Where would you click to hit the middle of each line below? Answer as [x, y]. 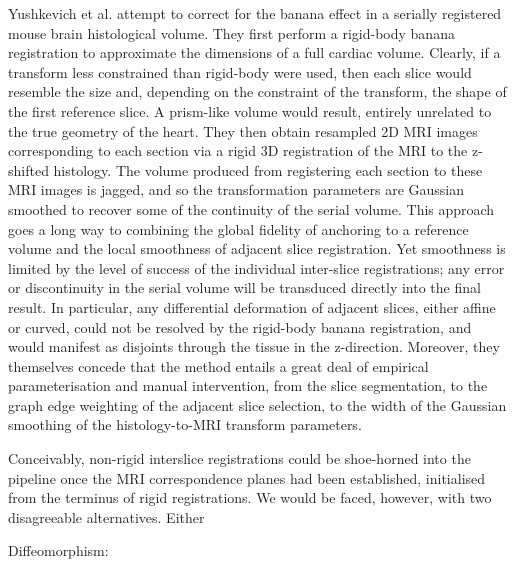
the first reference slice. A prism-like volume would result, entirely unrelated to [250, 110]
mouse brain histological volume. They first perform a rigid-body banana [231, 32]
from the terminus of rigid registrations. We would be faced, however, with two [250, 497]
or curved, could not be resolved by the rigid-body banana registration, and [240, 326]
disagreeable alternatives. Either [106, 516]
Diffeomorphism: [58, 550]
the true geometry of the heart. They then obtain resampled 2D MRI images [243, 130]
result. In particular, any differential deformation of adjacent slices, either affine [252, 306]
